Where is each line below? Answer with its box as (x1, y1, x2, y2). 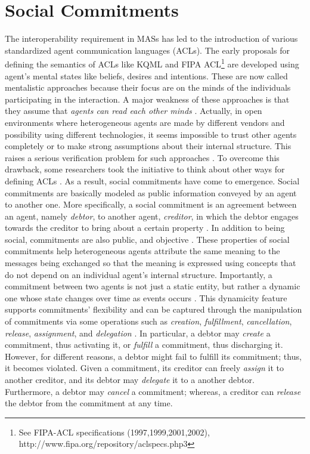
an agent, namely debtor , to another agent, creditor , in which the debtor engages (5, 209, 299, 222)
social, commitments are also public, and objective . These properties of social (5, 233, 290, 245)
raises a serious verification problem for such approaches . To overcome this (5, 151, 280, 163)
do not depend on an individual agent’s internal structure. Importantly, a (5, 268, 272, 280)
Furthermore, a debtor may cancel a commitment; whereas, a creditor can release (5, 385, 301, 397)
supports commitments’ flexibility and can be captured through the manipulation (5, 303, 302, 316)
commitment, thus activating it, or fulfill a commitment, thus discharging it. (5, 338, 283, 351)
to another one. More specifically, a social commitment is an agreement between (5, 198, 297, 211)
